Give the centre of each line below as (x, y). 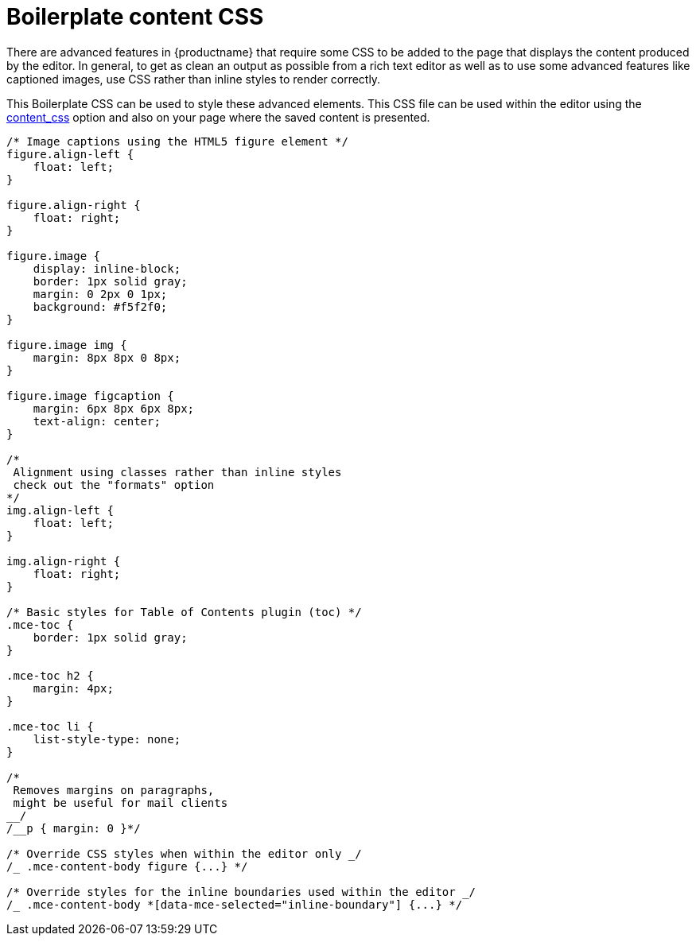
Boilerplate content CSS (135, 17)
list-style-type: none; (107, 739)
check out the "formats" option (114, 485)
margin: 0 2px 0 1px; (100, 294)
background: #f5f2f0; (100, 306)
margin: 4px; (73, 688)
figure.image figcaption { (90, 395)
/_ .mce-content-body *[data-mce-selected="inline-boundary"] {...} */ (235, 904)
